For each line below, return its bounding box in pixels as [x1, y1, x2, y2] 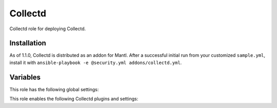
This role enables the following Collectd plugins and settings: [9, 96, 138, 102]
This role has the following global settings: [9, 86, 99, 92]
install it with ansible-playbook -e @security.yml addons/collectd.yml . [9, 59, 182, 66]
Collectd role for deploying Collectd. [9, 26, 86, 32]
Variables [9, 73, 41, 81]
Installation [9, 39, 46, 48]
